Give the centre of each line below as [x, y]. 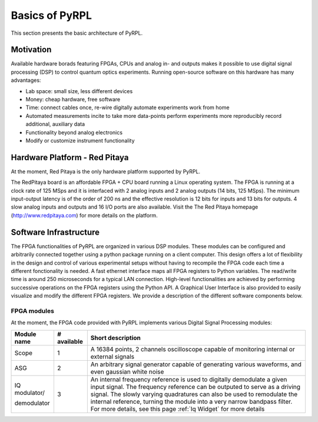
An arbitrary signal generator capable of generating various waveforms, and [196, 364]
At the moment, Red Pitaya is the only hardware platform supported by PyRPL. [105, 172]
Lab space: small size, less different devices [79, 91]
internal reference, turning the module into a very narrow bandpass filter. [191, 401]
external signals [112, 357]
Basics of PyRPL [52, 15]
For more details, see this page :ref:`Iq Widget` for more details [178, 408]
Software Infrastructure [55, 232]
